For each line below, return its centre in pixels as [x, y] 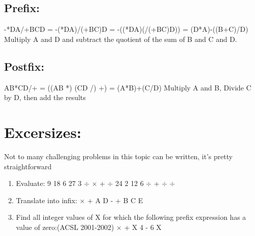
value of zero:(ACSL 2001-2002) [65, 227]
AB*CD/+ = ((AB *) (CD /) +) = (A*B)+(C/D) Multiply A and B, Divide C [128, 87]
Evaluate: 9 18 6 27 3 [49, 183]
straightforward [28, 166]
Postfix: [24, 66]
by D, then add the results [45, 97]
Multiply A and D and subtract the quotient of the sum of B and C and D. [121, 39]
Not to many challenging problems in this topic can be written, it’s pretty [118, 156]
